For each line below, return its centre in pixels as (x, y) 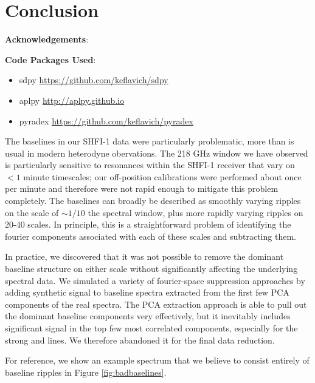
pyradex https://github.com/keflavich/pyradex (106, 120)
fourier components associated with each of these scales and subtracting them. (151, 236)
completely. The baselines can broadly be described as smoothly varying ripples (153, 201)
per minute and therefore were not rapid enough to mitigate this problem (142, 188)
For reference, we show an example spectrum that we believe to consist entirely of (157, 360)
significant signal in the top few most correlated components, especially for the (151, 328)
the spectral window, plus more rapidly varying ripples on (196, 212)
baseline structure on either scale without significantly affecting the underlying (151, 269)
